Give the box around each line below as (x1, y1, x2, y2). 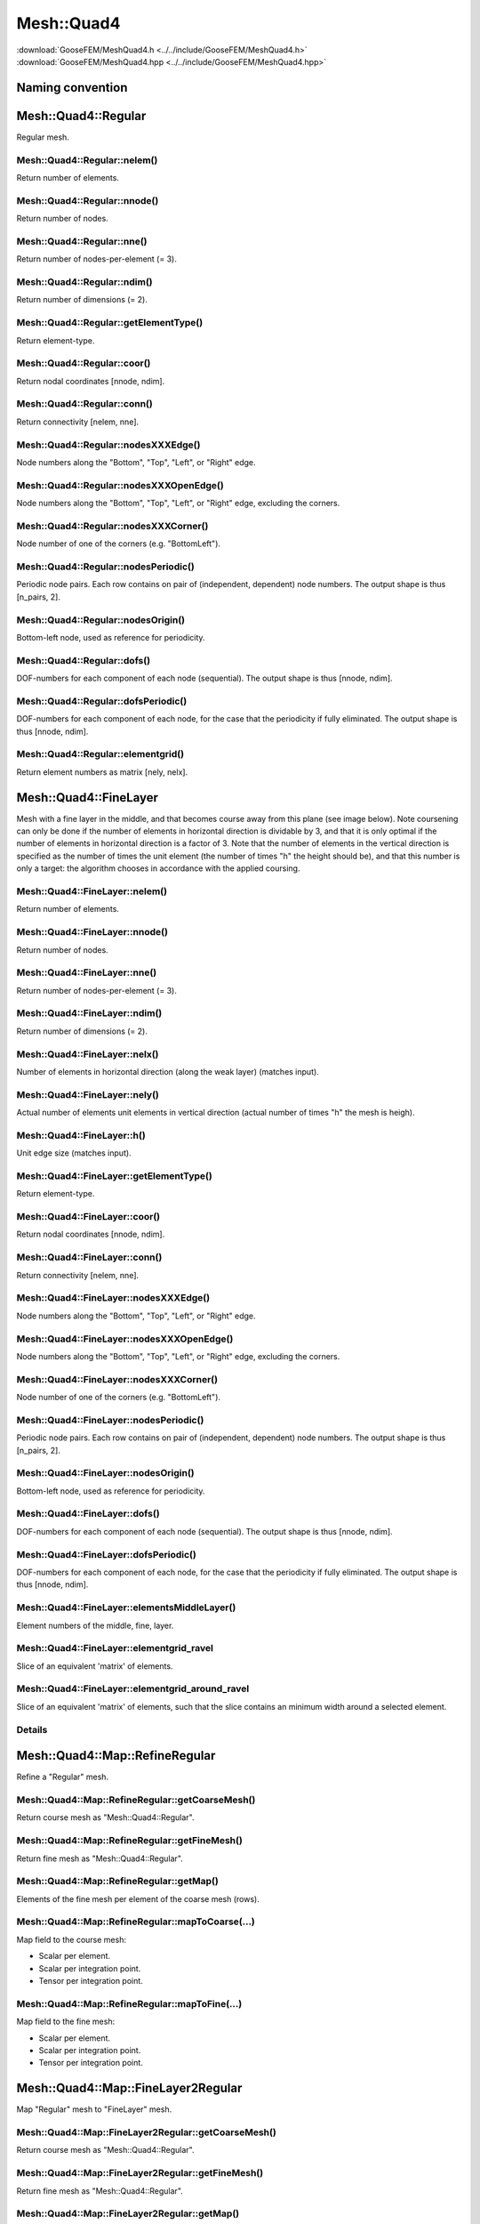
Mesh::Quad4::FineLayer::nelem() (16, 885, 168, 898)
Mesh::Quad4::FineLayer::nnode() (16, 926, 169, 939)
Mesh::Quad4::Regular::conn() (16, 398, 153, 410)
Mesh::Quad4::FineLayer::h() (16, 1129, 146, 1141)
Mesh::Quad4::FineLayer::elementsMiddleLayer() (16, 1601, 236, 1614)
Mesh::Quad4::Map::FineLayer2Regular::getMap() (16, 2207, 240, 2220)
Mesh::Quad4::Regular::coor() (16, 357, 151, 369)
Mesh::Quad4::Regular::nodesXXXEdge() (16, 439, 201, 451)
